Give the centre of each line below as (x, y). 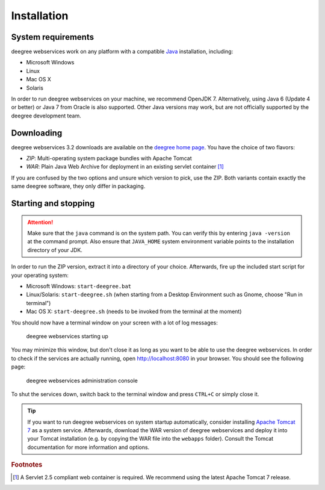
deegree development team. (46, 116)
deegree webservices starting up (67, 336)
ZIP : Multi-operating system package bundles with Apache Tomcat (109, 158)
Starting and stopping (53, 204)
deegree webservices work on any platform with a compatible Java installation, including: (122, 52)
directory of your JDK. (55, 250)
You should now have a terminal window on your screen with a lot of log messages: (114, 323)
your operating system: (40, 275)
